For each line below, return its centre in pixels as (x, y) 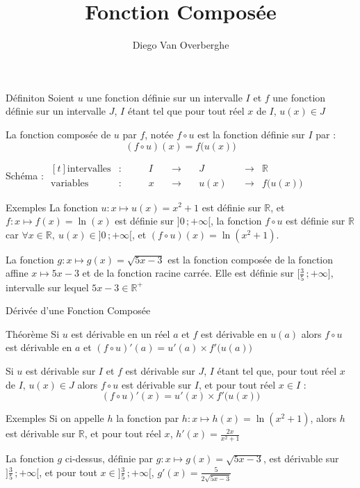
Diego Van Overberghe (181, 45)
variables (70, 183)
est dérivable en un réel (121, 333)
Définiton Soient (40, 97)
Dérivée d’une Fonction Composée (78, 310)
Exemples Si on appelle (55, 418)
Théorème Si (33, 333)
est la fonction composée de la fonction (251, 259)
